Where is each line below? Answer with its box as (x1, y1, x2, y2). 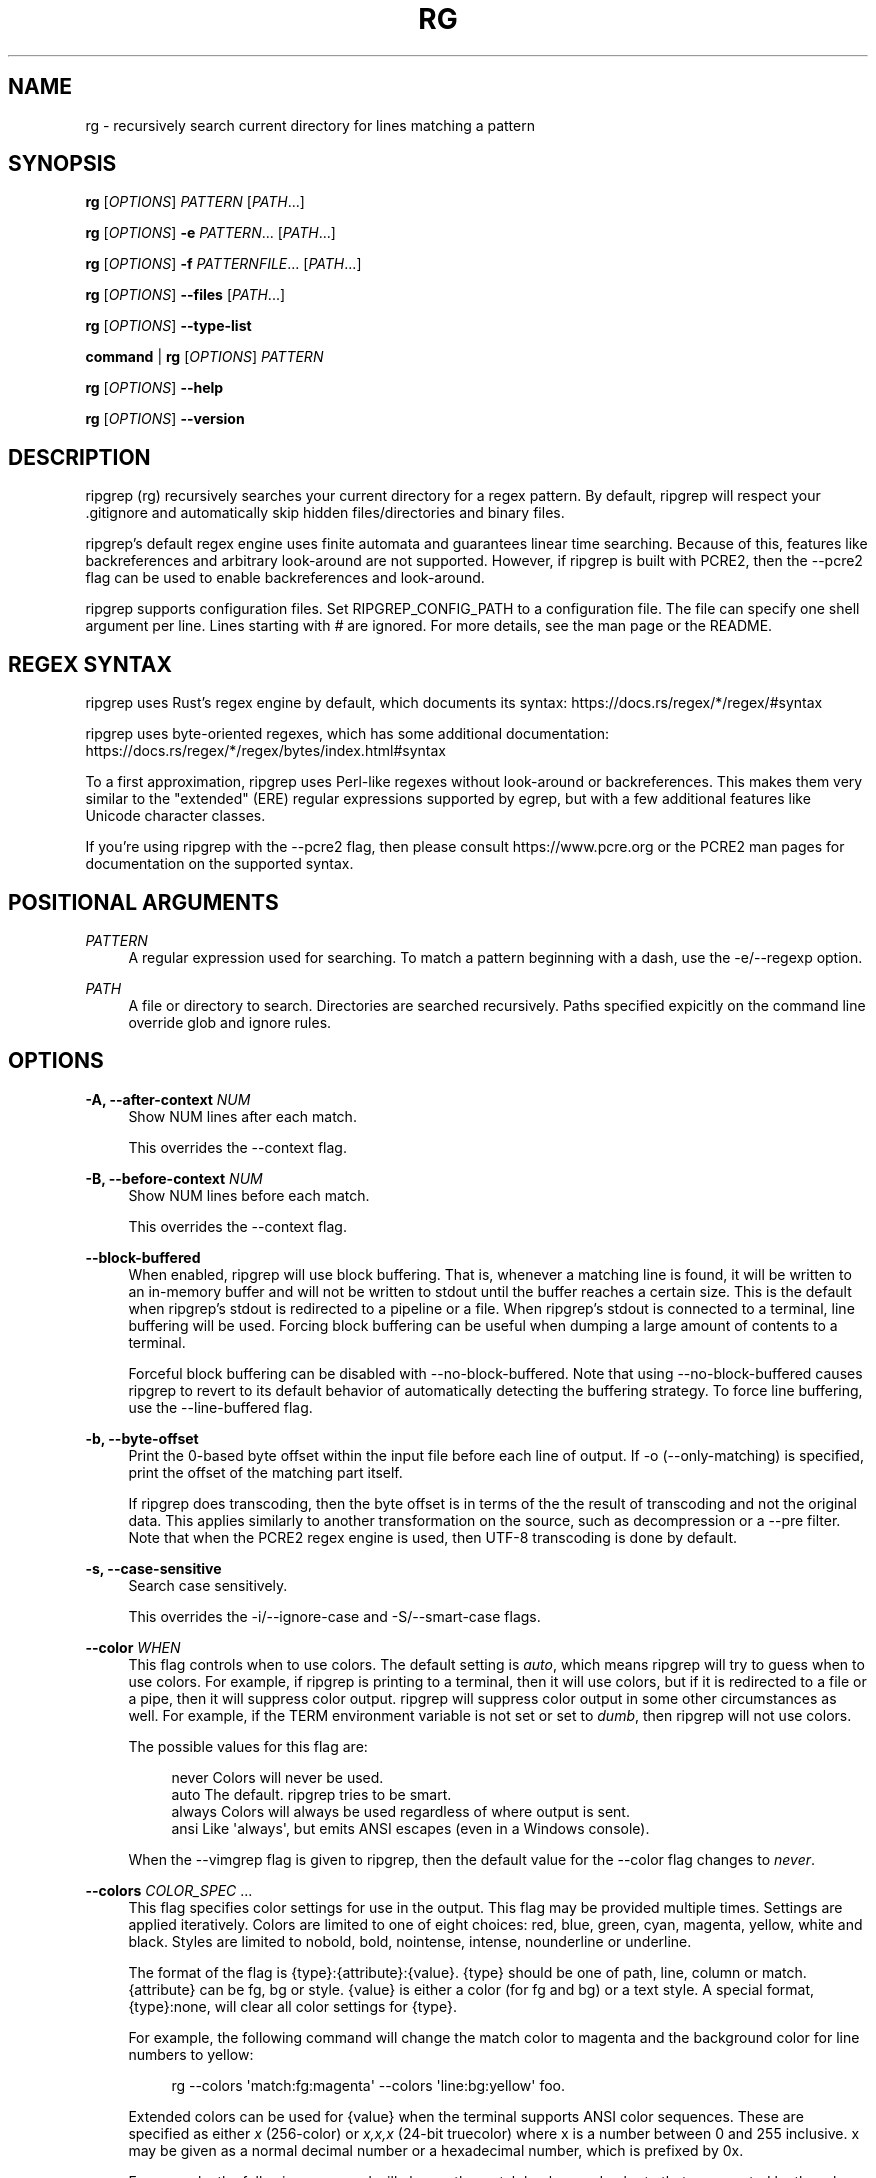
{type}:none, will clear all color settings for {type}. (128, 1997, 457, 2015)
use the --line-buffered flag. (128, 1398, 313, 1416)
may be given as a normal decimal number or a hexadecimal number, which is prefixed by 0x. (128, 2141, 744, 2159)
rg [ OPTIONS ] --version (85, 410, 245, 428)
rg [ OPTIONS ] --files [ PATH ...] (85, 286, 286, 304)
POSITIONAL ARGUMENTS (8, 889, 279, 915)
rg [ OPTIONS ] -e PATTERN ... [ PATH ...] (85, 224, 336, 242)
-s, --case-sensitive (85, 1559, 222, 1577)
